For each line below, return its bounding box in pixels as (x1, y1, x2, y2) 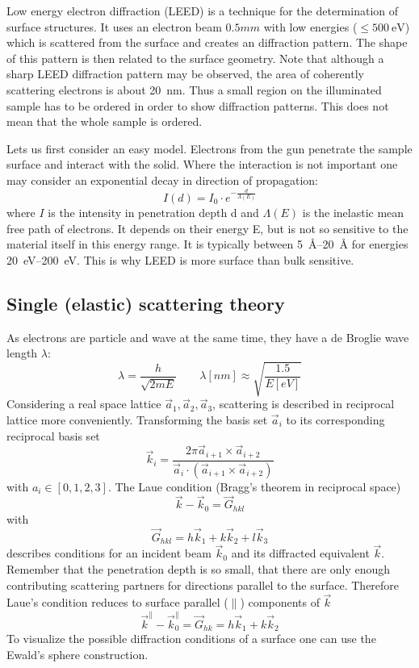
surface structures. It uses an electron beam (6, 18, 222, 35)
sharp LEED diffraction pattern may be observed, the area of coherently (6, 65, 364, 82)
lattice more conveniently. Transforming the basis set (6, 411, 268, 428)
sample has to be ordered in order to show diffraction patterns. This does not (6, 97, 389, 114)
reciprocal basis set (6, 427, 100, 444)
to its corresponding (286, 411, 385, 428)
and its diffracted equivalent (231, 545, 370, 562)
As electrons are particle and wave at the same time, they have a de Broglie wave (6, 328, 409, 345)
